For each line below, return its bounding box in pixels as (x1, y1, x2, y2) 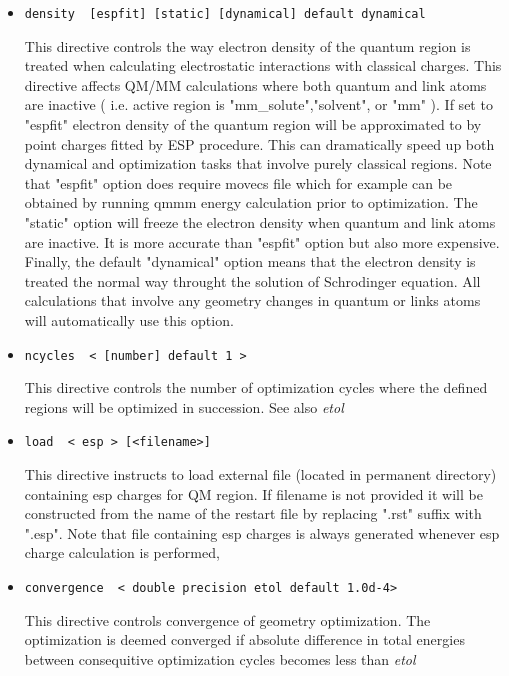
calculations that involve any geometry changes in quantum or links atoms (24, 290, 481, 311)
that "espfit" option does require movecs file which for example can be (24, 172, 453, 193)
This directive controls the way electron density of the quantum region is (24, 35, 471, 56)
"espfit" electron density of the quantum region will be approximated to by (24, 114, 482, 135)
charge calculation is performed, (24, 542, 220, 563)
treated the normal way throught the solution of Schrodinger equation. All (24, 270, 481, 291)
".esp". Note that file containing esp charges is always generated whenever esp (24, 522, 500, 543)
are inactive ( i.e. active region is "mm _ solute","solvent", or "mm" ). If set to (24, 94, 493, 115)
